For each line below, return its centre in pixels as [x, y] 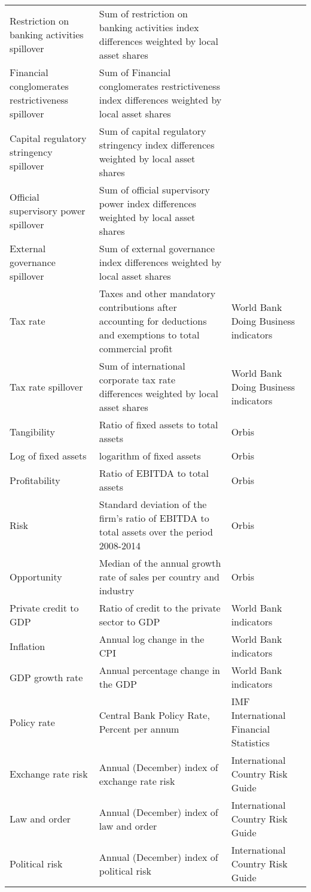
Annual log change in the [152, 639]
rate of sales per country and [159, 577]
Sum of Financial [135, 72]
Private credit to [44, 608]
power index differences [148, 203]
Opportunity [36, 577]
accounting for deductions [153, 321]
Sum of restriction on [143, 13]
